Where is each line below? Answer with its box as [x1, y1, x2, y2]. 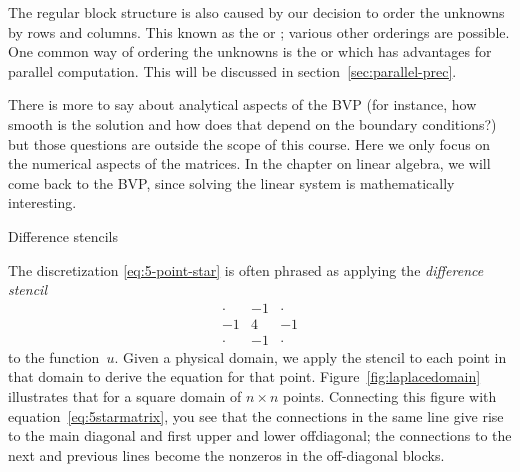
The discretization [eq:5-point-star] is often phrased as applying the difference [8, 259, 484, 280]
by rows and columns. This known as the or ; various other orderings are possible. [8, 21, 510, 42]
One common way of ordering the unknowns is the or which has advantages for [8, 41, 492, 62]
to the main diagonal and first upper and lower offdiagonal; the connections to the [8, 425, 512, 446]
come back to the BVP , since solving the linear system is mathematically [8, 172, 455, 193]
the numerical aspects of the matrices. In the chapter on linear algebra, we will [8, 153, 491, 174]
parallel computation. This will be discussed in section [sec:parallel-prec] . [8, 60, 457, 81]
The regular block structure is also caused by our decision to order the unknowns [8, 2, 505, 22]
